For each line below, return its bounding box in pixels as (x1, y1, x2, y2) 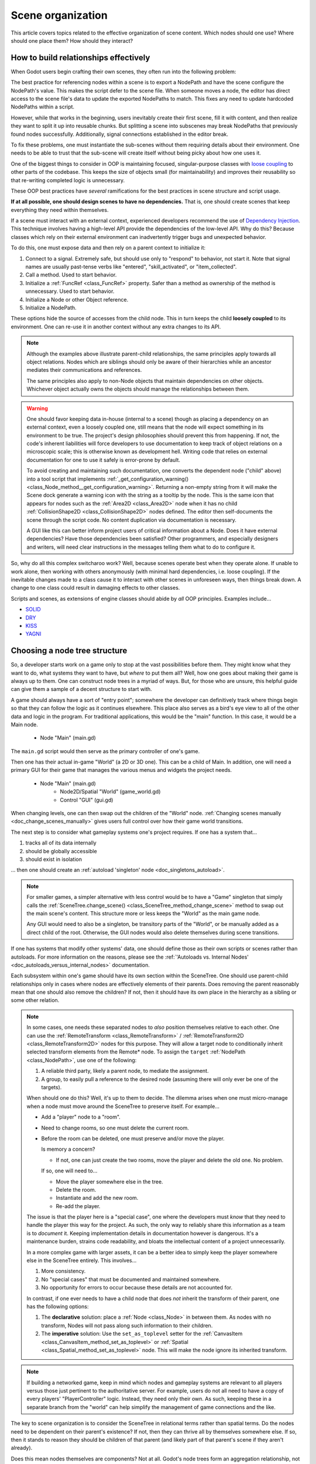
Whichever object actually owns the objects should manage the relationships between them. (26, 385, 250, 392)
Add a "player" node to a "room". (41, 1113, 121, 1121)
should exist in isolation (25, 856, 82, 863)
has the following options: (26, 1303, 89, 1310)
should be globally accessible (25, 847, 97, 854)
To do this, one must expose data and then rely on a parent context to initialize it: (11, 244, 206, 251)
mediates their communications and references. (26, 367, 142, 374)
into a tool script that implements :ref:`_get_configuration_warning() (26, 475, 189, 483)
